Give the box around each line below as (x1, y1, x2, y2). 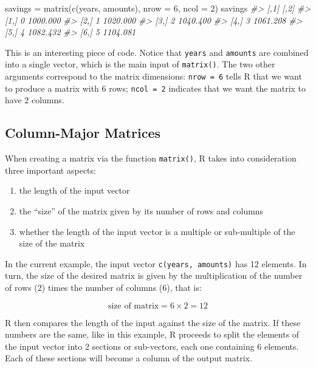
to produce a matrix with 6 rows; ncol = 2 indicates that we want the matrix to (5, 81, 306, 94)
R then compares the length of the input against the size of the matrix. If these (5, 316, 301, 329)
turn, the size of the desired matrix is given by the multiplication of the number (5, 269, 303, 282)
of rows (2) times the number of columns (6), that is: (5, 281, 202, 294)
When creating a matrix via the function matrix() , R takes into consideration (5, 152, 297, 165)
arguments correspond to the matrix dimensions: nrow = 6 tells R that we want (5, 70, 302, 83)
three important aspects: (5, 163, 96, 176)
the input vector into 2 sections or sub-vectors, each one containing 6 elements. (5, 339, 299, 352)
